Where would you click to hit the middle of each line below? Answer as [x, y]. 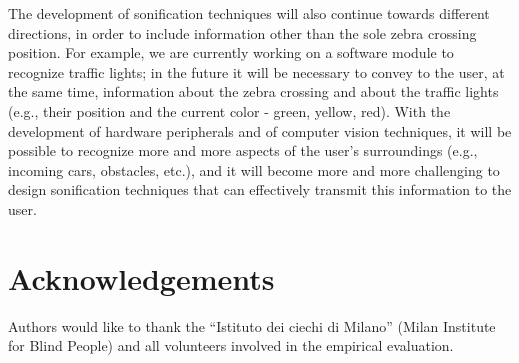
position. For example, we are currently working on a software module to [231, 52]
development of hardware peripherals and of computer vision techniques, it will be [260, 130]
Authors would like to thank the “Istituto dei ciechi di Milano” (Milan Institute [252, 325]
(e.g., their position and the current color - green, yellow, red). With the [229, 110]
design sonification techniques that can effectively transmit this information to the [260, 189]
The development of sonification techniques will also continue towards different [249, 13]
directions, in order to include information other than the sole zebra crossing [242, 32]
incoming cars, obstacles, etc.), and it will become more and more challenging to [254, 169]
